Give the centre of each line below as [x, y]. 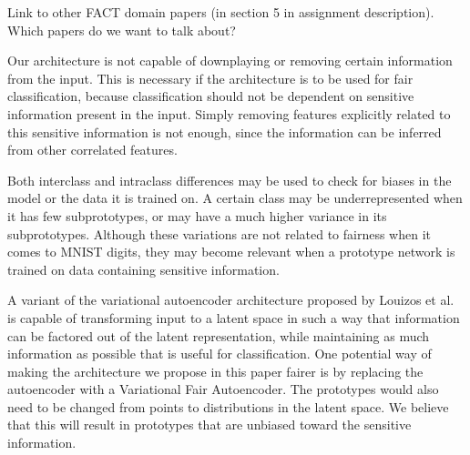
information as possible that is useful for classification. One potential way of [220, 354]
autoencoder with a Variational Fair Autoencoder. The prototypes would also [223, 389]
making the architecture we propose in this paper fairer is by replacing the [215, 371]
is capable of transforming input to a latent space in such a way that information [234, 317]
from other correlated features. [92, 150]
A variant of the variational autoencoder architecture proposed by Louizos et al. [231, 300]
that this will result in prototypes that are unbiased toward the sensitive [209, 425]
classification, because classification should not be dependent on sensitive [211, 96]
